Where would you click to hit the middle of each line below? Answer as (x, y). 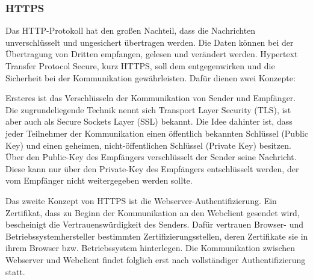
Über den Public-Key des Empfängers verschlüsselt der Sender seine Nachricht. (151, 157)
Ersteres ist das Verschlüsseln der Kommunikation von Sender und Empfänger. (151, 98)
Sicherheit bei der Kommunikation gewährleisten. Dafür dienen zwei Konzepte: (150, 77)
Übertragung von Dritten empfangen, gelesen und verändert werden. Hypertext (152, 54)
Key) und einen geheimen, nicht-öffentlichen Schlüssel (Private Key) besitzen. (148, 145)
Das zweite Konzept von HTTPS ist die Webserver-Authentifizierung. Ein (141, 200)
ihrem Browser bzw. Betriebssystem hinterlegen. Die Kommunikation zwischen (150, 248)
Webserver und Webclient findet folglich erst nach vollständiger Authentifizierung (156, 259)
